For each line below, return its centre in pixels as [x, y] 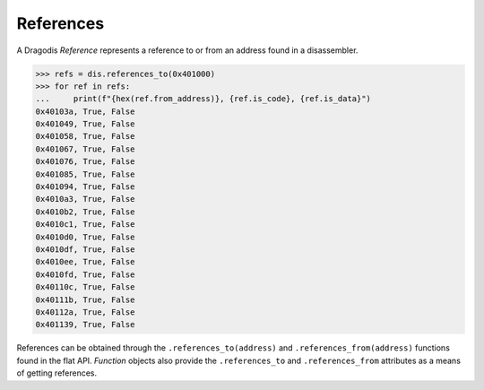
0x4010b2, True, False [85, 212]
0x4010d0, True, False [85, 237]
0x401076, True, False [85, 162]
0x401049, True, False [85, 124]
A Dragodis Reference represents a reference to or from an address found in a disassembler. [187, 50]
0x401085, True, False [85, 174]
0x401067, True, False [85, 149]
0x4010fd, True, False [85, 274]
